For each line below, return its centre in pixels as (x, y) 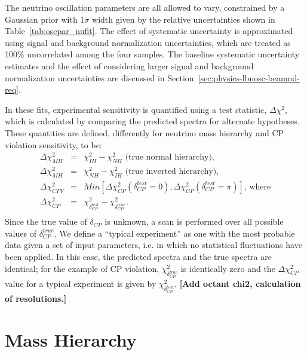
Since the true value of (46, 221)
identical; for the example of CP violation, (82, 268)
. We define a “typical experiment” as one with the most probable (174, 233)
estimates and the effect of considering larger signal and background (129, 65)
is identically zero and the (228, 268)
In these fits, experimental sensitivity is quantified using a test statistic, (136, 109)
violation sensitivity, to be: (53, 144)
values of (21, 233)
